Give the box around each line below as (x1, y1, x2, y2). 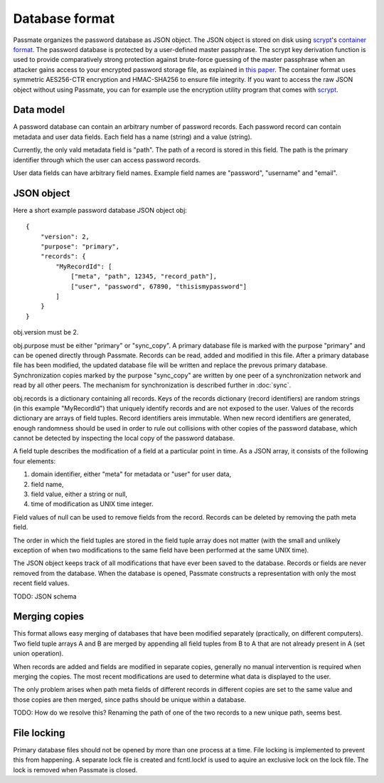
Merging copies (13, 611, 85, 623)
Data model (13, 104, 65, 116)
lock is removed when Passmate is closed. (13, 765, 138, 774)
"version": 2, (40, 232, 90, 241)
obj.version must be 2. (13, 328, 79, 337)
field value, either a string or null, (31, 490, 128, 498)
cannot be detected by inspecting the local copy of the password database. (13, 434, 235, 443)
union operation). (13, 649, 64, 658)
